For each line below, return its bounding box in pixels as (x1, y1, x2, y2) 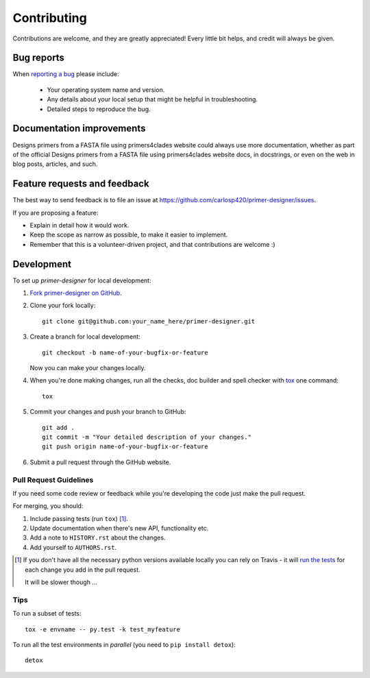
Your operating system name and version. (47, 86, 165, 94)
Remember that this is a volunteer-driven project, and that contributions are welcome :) (29, 240, 275, 248)
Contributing (12, 10, 87, 25)
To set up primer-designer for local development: (12, 276, 151, 284)
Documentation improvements (12, 123, 146, 134)
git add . (42, 424, 75, 431)
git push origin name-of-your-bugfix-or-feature (42, 443, 208, 450)
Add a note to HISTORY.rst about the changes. (29, 533, 166, 542)
